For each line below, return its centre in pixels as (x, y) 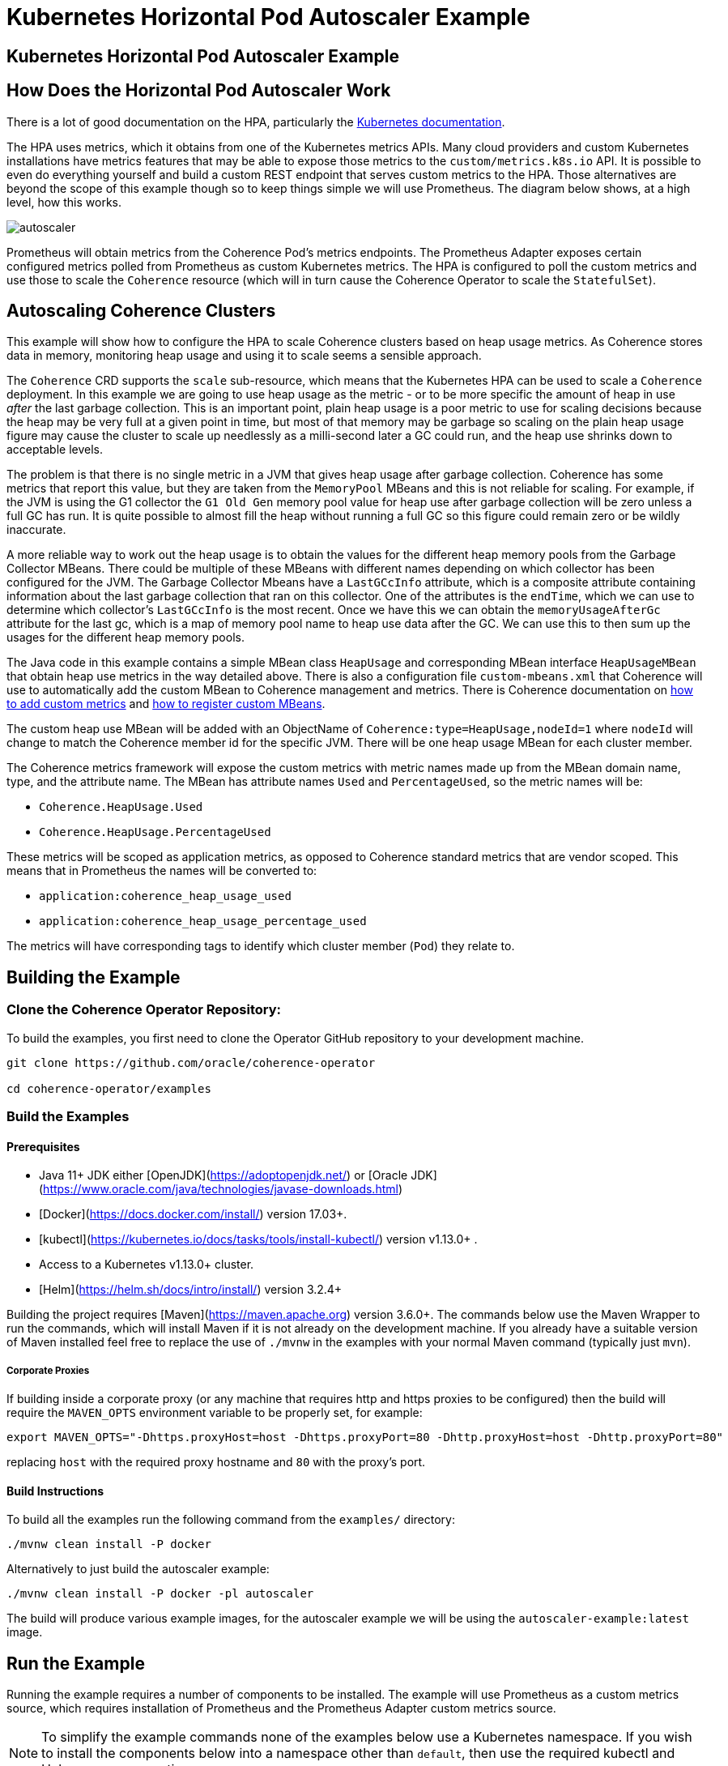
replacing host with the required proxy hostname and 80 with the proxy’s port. (216, 1462)
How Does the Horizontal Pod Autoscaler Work (199, 91)
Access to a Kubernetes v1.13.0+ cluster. (147, 1265)
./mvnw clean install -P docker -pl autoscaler (160, 1594)
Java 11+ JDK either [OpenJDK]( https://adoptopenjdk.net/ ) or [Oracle (224, 1175)
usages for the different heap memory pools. (126, 638)
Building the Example (94, 977)
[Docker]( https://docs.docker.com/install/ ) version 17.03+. (193, 1214)
